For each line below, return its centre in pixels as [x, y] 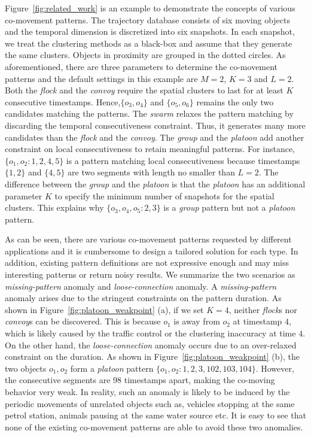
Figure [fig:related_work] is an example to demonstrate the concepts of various [150, 8]
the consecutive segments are [58, 380]
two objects [26, 368]
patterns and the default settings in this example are [101, 78]
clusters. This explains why [54, 207]
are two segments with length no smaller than [151, 172]
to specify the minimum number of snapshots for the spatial [164, 195]
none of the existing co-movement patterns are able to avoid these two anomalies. [154, 427]
